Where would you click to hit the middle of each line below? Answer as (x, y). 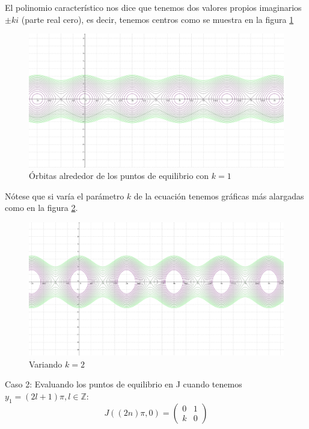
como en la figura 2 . (41, 208)
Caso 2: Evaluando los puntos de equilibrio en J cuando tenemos (124, 384)
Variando (46, 364)
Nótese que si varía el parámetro (65, 196)
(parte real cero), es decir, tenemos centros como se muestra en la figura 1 (158, 19)
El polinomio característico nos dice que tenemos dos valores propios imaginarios (153, 7)
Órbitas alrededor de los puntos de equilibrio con (119, 176)
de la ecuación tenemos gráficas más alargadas (219, 196)
